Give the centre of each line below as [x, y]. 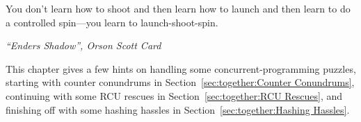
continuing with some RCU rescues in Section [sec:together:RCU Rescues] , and [174, 95]
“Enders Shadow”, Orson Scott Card [83, 45]
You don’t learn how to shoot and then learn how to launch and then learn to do [178, 8]
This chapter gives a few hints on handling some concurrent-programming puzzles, [181, 68]
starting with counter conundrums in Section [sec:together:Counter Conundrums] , [180, 82]
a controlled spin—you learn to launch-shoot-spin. [112, 22]
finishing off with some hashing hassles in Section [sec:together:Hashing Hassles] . [178, 109]
